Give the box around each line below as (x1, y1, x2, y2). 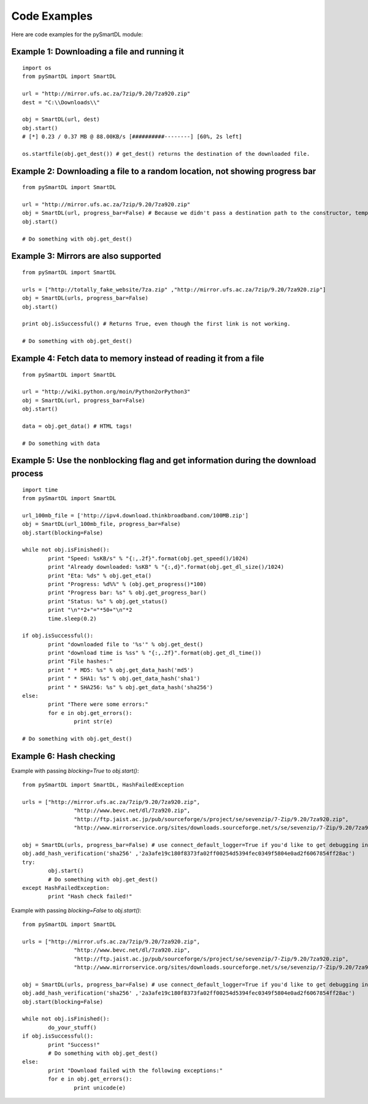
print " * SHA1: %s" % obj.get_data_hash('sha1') (48, 675, 201, 682)
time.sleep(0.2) (48, 615, 97, 622)
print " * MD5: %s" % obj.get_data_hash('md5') (48, 666, 194, 673)
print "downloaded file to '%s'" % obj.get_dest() (48, 641, 204, 647)
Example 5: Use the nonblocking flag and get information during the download (11, 455, 316, 466)
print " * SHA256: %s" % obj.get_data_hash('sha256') (48, 684, 213, 690)
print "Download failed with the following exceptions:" (48, 1067, 223, 1074)
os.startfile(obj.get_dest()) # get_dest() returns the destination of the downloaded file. (22, 150, 310, 157)
